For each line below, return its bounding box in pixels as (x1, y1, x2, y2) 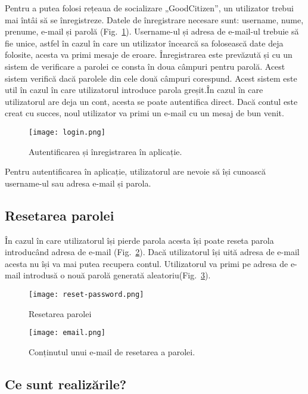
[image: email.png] (29, 328, 105, 337)
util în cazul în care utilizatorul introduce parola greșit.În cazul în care (5, 83, 263, 96)
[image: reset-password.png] (29, 290, 144, 299)
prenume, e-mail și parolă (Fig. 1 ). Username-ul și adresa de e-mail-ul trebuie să (5, 25, 299, 38)
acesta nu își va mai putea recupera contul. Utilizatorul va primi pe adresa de (5, 257, 288, 269)
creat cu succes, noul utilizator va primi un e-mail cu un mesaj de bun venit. (5, 107, 284, 119)
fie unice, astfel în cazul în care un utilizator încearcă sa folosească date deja (5, 36, 284, 49)
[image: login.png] (29, 128, 105, 136)
